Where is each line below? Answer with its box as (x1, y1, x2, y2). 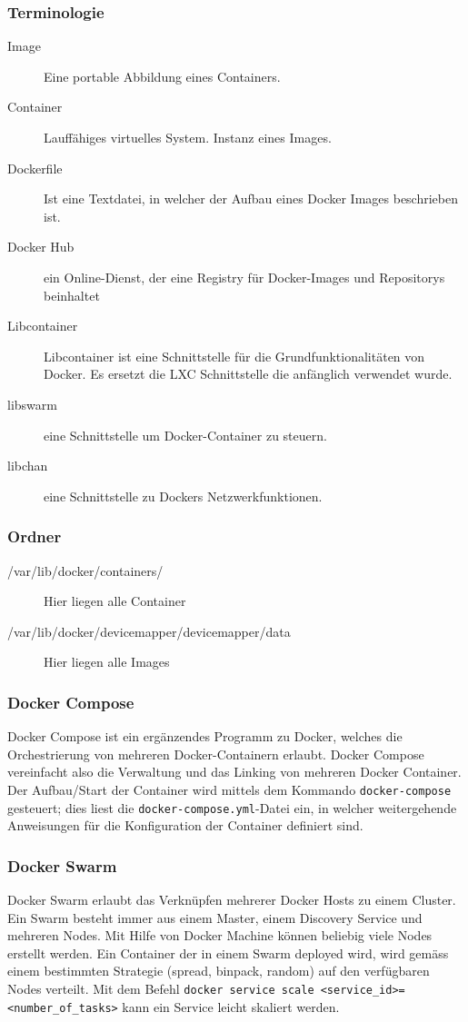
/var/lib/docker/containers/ (7, 561, 164, 580)
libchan (7, 456, 48, 475)
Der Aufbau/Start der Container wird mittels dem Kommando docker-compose (7, 779, 452, 799)
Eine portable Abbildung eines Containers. (44, 66, 281, 85)
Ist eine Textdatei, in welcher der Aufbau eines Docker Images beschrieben (44, 189, 458, 208)
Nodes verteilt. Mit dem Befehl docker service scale (7, 979, 314, 997)
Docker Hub (7, 237, 75, 256)
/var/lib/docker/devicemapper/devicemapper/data (7, 621, 291, 640)
